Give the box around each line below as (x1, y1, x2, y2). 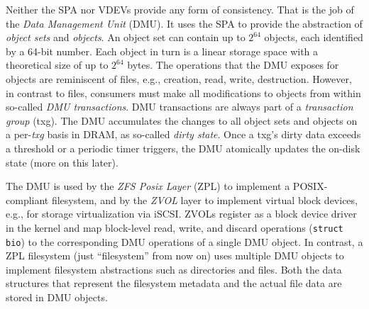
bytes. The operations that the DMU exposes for (127, 57, 339, 72)
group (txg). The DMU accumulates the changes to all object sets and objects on (6, 113, 358, 128)
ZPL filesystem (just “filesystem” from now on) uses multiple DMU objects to (6, 248, 344, 263)
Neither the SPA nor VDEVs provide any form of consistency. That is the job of (6, 2, 354, 16)
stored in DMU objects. (6, 290, 108, 304)
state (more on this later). (6, 154, 119, 169)
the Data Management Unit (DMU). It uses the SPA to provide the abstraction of (6, 16, 363, 30)
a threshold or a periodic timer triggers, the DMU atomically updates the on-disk (6, 140, 360, 155)
